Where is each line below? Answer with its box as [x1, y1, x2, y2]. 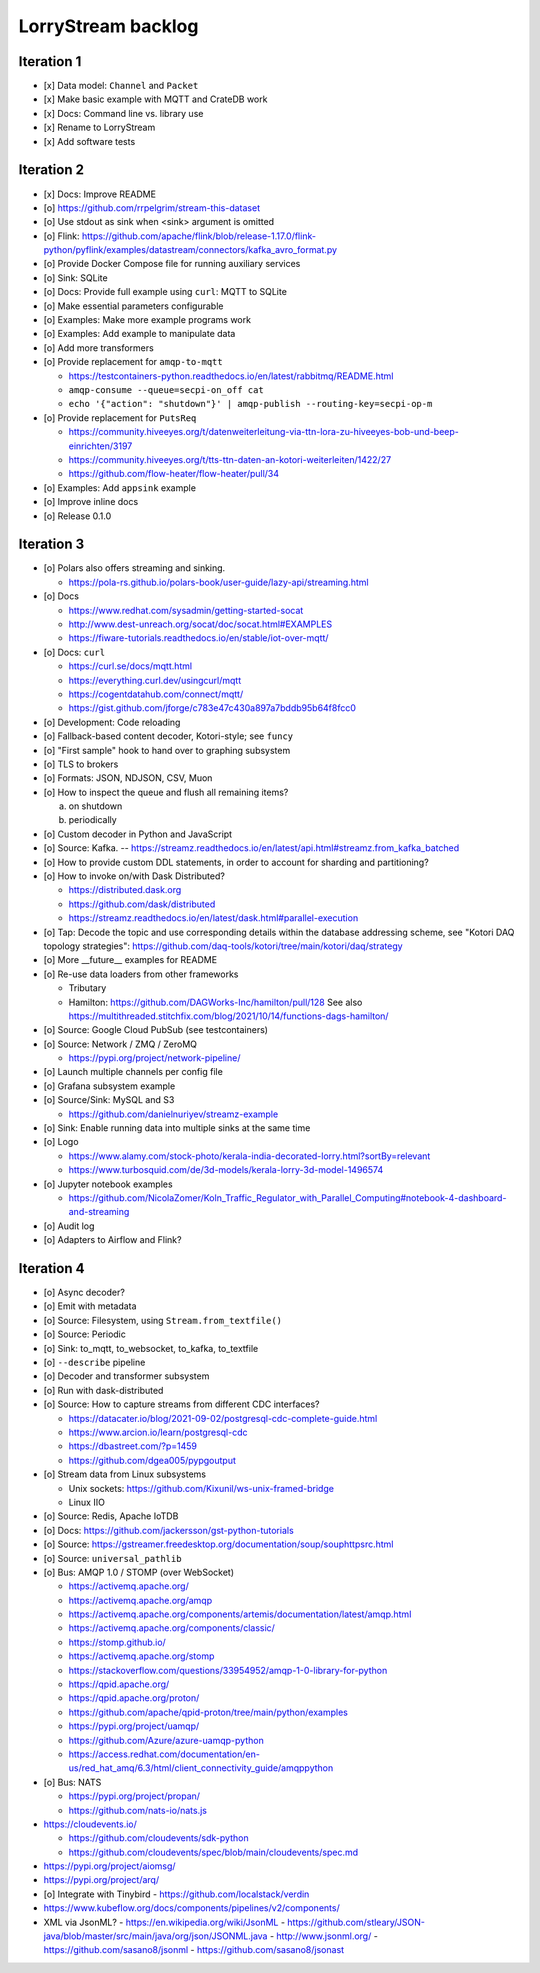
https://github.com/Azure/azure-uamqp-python [68, 1734, 264, 1746]
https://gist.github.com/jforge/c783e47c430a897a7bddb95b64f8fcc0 [68, 702, 357, 714]
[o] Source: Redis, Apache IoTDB [43, 1510, 179, 1522]
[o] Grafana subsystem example [43, 1080, 176, 1092]
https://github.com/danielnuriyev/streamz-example [68, 1108, 279, 1120]
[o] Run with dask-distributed [43, 1384, 164, 1396]
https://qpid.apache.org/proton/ [68, 1692, 200, 1704]
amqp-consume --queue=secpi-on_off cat [68, 385, 264, 395]
